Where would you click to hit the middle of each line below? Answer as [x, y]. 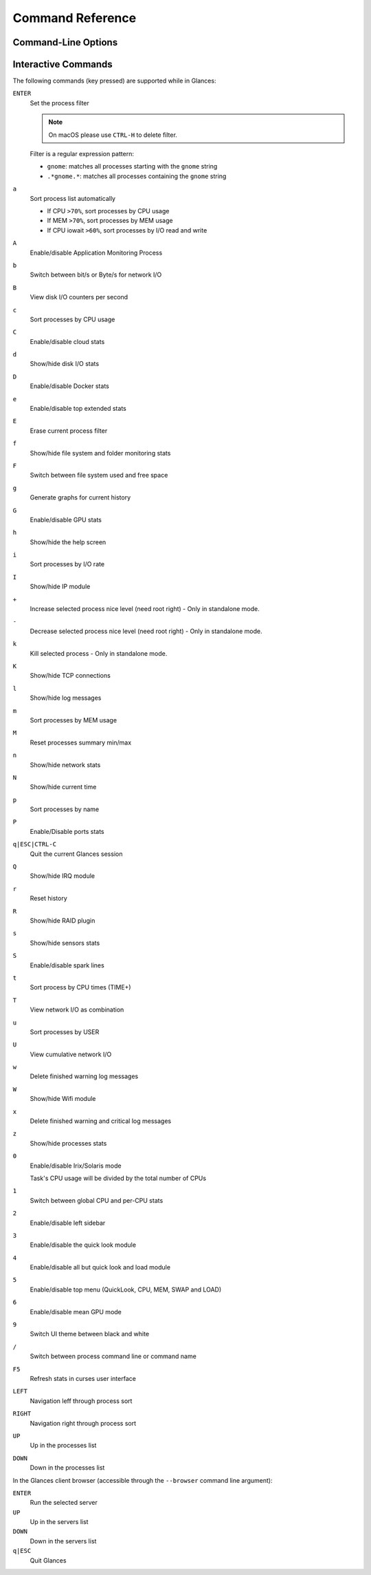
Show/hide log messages [66, 698]
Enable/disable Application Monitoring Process [96, 253]
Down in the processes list [67, 1468]
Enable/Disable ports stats [67, 831]
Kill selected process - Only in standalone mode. [99, 653]
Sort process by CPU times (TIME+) [80, 987]
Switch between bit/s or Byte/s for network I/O [96, 275]
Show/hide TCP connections [70, 676]
